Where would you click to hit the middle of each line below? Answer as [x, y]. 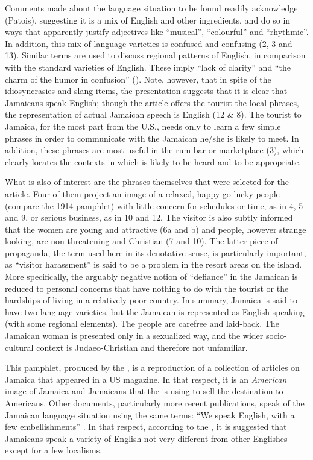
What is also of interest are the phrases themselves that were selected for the [147, 182]
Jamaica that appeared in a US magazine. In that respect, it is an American [146, 379]
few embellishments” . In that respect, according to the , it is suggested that [146, 427]
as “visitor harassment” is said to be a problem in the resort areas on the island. [153, 264]
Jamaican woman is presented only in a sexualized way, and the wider [134, 336]
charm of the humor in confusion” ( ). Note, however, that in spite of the [138, 79]
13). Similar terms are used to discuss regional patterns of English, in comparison [155, 55]
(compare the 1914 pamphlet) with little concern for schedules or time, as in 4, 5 [154, 205]
